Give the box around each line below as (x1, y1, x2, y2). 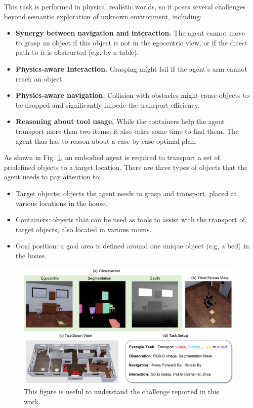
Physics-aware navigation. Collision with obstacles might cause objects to (15, 90, 249, 100)
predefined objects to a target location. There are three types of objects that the (4, 162, 248, 172)
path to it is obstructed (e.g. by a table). (15, 47, 139, 57)
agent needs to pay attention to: (4, 171, 101, 182)
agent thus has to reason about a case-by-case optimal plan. (15, 135, 197, 146)
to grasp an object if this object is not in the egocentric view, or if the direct (15, 37, 248, 47)
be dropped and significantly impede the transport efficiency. (15, 99, 200, 110)
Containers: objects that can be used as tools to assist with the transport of (15, 214, 245, 225)
